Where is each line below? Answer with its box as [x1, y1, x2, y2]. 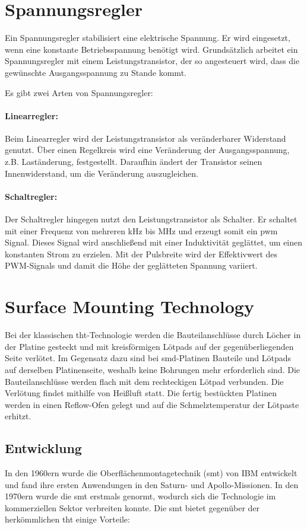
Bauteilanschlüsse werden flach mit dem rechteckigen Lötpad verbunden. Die [5, 375, 284, 387]
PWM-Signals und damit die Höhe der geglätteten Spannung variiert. [5, 259, 258, 272]
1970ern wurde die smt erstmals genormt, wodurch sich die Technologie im [5, 490, 276, 502]
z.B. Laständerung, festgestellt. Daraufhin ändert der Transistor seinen [5, 155, 262, 168]
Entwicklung [5, 439, 82, 457]
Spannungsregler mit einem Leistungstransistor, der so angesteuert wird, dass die [5, 55, 300, 67]
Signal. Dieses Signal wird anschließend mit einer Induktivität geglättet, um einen [5, 236, 303, 248]
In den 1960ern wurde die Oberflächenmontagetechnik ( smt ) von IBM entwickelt [5, 467, 297, 479]
